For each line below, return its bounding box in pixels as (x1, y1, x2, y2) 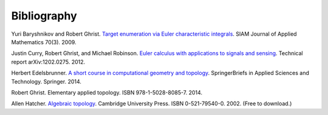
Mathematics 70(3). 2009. (11, 38, 77, 45)
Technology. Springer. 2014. (11, 77, 82, 85)
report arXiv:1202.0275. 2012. (11, 58, 86, 65)
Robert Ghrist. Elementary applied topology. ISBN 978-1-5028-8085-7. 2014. (11, 88, 203, 96)
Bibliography (11, 9, 77, 22)
